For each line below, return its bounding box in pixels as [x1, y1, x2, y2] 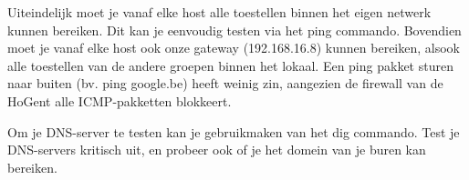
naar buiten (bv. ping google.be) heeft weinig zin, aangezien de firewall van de [7, 74, 443, 93]
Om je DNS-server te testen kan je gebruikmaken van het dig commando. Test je [7, 122, 460, 141]
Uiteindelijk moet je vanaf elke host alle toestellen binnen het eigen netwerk [7, 3, 432, 21]
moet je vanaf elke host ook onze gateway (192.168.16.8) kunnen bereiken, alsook [7, 38, 461, 57]
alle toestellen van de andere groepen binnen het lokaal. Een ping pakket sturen [7, 55, 453, 75]
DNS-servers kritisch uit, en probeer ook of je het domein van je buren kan [7, 140, 426, 159]
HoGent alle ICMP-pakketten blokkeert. [7, 91, 232, 110]
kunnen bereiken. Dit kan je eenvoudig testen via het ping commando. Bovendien [7, 20, 462, 39]
